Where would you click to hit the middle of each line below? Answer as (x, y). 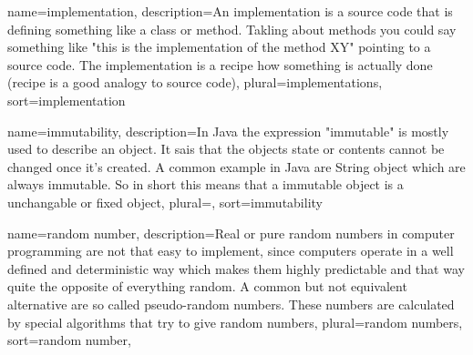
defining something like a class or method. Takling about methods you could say (232, 29)
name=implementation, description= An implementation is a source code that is (230, 11)
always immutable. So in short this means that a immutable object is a (206, 184)
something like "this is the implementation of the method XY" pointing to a (219, 47)
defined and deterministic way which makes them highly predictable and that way (236, 268)
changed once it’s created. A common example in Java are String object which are (236, 166)
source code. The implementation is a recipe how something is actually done (220, 64)
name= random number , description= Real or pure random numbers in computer (231, 233)
